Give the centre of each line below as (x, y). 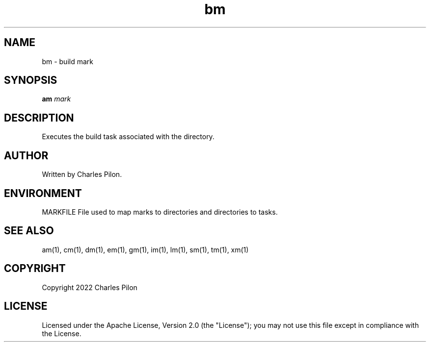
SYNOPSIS (31, 80)
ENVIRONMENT (43, 193)
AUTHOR (26, 155)
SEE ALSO (29, 231)
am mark (56, 99)
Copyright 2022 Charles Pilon (90, 287)
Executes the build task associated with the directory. (128, 137)
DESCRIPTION (39, 118)
